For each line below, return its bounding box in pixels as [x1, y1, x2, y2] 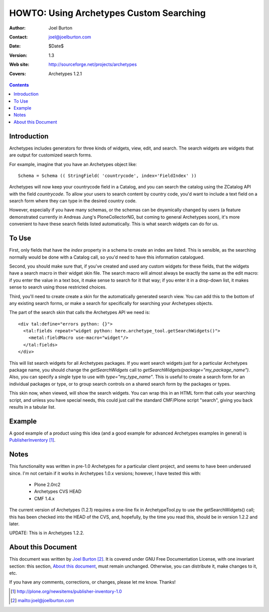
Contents [9, 82, 29, 88]
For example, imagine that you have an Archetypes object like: [9, 161, 137, 167]
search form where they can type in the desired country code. [9, 198, 137, 204]
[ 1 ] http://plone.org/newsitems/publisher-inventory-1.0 [10, 588, 122, 594]
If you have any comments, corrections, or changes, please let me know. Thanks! [9, 579, 176, 585]
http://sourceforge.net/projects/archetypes [48, 61, 137, 67]
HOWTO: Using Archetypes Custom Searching [9, 7, 206, 18]
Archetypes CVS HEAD [34, 488, 82, 494]
